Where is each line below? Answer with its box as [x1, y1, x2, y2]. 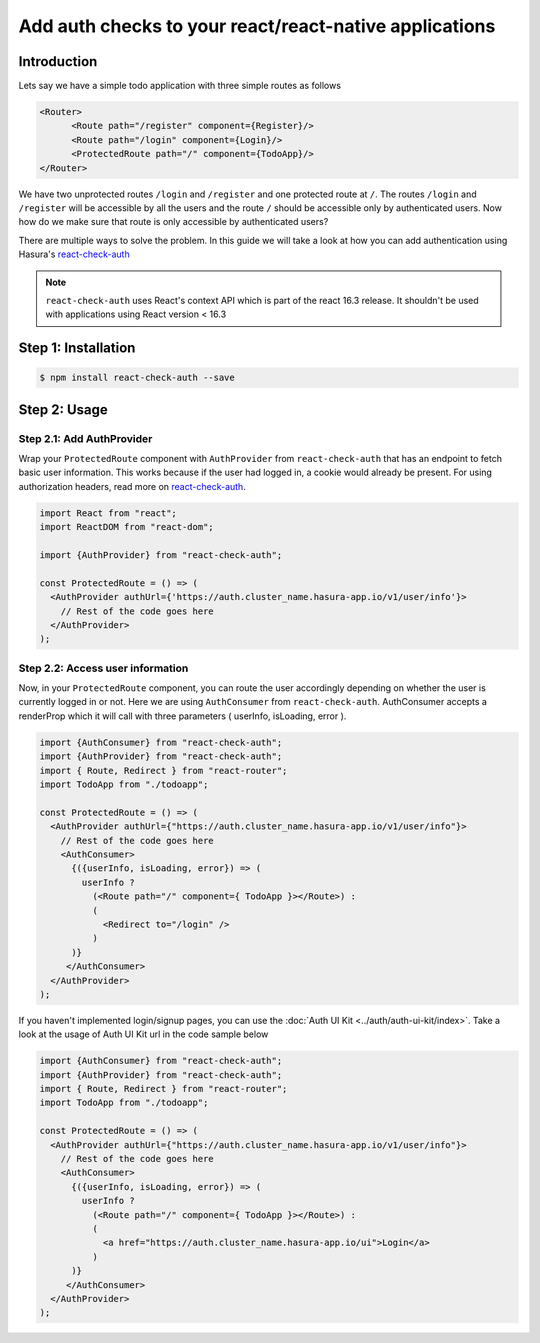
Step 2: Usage [18, 401, 109, 418]
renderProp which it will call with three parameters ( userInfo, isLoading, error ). [18, 710, 347, 722]
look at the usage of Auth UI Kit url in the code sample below [18, 1028, 269, 1040]
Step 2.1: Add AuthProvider [18, 431, 153, 445]
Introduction [18, 53, 98, 70]
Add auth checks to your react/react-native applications [18, 15, 496, 37]
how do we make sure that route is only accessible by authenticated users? [18, 216, 329, 228]
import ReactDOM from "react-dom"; [39, 521, 214, 533]
